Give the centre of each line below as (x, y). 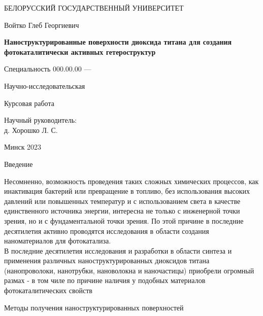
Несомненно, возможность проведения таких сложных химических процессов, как (131, 181)
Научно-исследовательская (45, 85)
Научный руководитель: (40, 120)
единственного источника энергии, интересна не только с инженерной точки (122, 211)
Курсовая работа (29, 103)
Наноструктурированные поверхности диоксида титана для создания (118, 42)
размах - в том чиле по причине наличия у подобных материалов (105, 280)
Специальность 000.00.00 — (48, 69)
